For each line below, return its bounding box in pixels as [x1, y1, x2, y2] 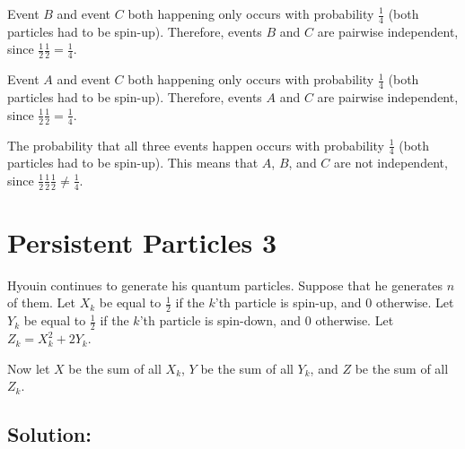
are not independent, [334, 153, 448, 172]
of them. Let [7, 293, 76, 312]
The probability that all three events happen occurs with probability [7, 135, 384, 154]
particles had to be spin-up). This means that [7, 153, 259, 172]
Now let [7, 358, 50, 377]
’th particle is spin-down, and [139, 311, 302, 330]
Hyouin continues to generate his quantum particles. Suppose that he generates [7, 275, 443, 294]
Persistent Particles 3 [7, 223, 277, 260]
